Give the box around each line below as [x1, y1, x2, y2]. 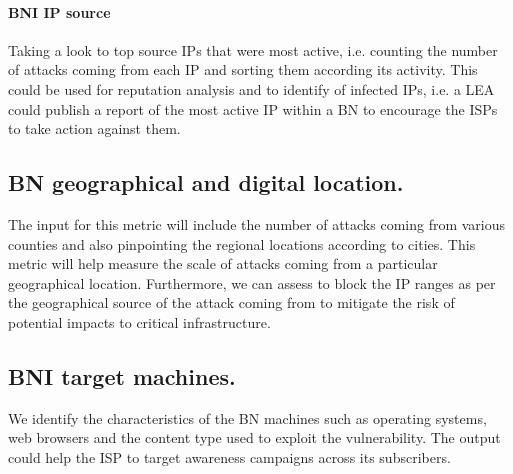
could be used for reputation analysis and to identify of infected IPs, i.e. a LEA [8, 78, 495, 99]
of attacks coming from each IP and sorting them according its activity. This [8, 59, 478, 80]
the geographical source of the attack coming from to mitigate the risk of [8, 292, 455, 313]
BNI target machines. [8, 360, 236, 391]
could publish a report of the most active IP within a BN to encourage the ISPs [8, 98, 498, 119]
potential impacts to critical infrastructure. [8, 311, 271, 332]
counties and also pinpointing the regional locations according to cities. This [8, 233, 476, 254]
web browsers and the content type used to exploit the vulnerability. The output [8, 427, 501, 448]
